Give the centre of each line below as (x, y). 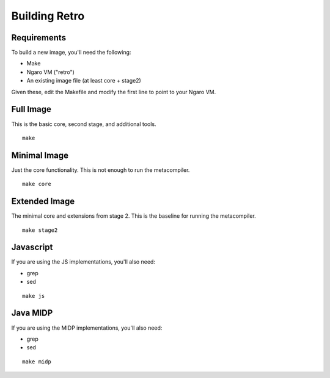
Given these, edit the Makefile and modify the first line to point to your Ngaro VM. (114, 92)
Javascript (32, 247)
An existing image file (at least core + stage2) (84, 81)
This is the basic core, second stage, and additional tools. (84, 124)
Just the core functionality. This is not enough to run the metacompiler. (101, 170)
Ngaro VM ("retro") (50, 72)
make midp (37, 361)
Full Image (31, 109)
